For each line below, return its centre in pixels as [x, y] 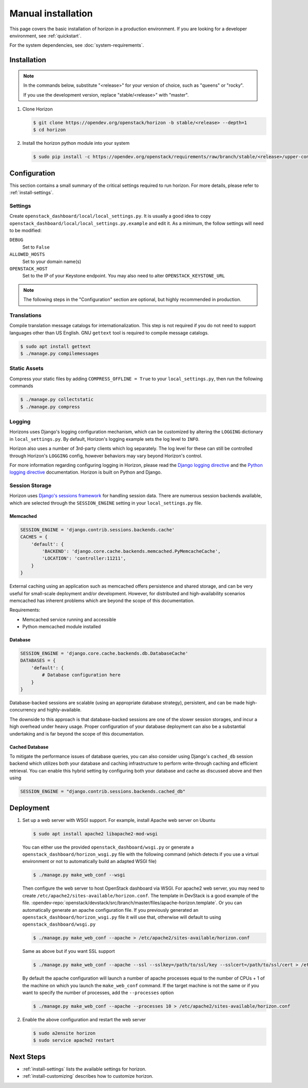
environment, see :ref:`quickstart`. [45, 35]
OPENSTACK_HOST [29, 269]
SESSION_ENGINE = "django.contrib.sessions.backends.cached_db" [103, 792]
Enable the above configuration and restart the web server [84, 1019]
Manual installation [51, 13]
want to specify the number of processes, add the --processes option [98, 992]
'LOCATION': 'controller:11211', [84, 558]
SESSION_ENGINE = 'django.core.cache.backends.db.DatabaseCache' [104, 653]
